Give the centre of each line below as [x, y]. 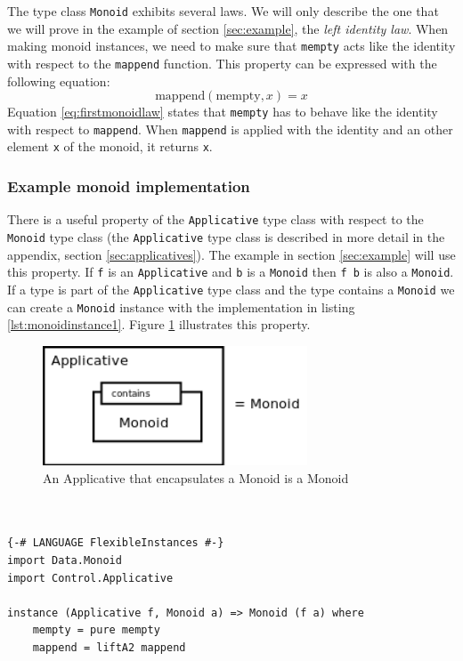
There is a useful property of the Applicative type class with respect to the [215, 219]
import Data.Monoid [65, 560]
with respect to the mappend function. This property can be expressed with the [222, 63]
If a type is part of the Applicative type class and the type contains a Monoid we [231, 289]
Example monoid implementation [129, 186]
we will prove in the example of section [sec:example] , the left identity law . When [228, 28]
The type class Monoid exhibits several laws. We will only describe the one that [223, 11]
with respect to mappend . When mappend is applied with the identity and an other [230, 129]
